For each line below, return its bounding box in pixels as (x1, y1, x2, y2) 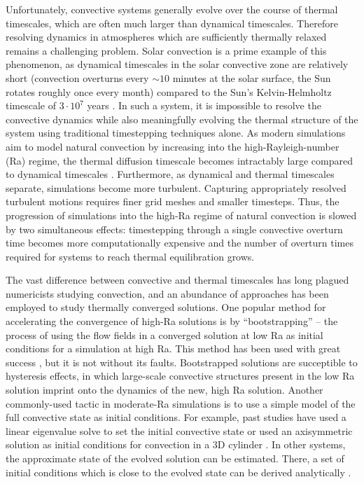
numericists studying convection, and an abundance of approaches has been (6, 286, 329, 300)
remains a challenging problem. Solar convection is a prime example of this (6, 43, 327, 57)
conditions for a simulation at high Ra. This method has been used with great (6, 341, 341, 356)
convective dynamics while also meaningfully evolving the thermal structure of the (6, 111, 358, 126)
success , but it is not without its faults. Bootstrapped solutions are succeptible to (6, 354, 358, 369)
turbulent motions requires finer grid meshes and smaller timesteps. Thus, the (6, 194, 339, 209)
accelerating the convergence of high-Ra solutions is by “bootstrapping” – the (6, 314, 338, 329)
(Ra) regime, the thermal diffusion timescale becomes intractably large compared (6, 153, 353, 167)
